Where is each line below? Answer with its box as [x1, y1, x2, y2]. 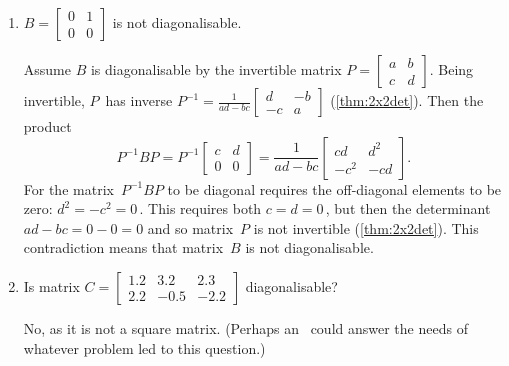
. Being [429, 59, 474, 79]
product [23, 116, 72, 136]
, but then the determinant [325, 198, 491, 219]
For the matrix [23, 178, 114, 199]
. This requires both [139, 198, 262, 219]
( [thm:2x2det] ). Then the [330, 90, 484, 110]
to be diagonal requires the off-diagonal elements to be [167, 178, 502, 199]
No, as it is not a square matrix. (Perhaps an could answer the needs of [23, 317, 468, 338]
